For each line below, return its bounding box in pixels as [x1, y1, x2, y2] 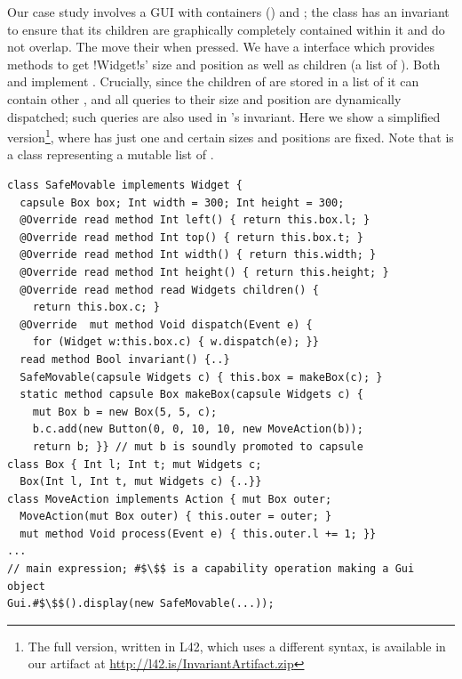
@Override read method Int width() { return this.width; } [20, 248, 377, 262]
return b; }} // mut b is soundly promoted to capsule [32, 440, 363, 453]
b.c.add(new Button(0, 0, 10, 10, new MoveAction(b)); [32, 423, 363, 436]
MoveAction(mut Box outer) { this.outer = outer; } [20, 510, 332, 523]
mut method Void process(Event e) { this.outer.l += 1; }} [20, 527, 377, 540]
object [7, 579, 45, 593]
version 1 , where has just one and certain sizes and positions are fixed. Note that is [7, 125, 454, 146]
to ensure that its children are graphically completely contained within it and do [7, 20, 445, 38]
